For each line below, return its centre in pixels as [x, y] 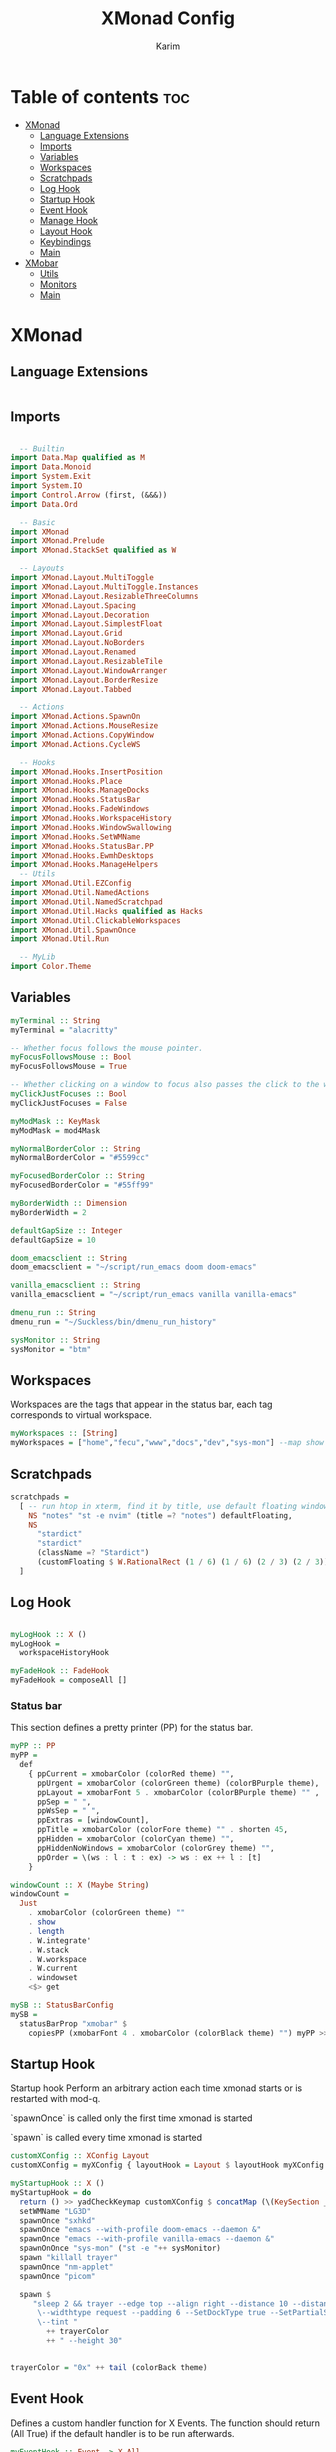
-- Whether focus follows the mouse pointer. [106, 1048]
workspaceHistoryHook [64, 1653]
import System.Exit [51, 477]
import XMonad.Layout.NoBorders [77, 643]
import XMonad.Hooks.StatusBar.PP [82, 846]
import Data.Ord [44, 504]
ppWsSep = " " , [68, 1811]
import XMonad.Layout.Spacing [73, 605]
